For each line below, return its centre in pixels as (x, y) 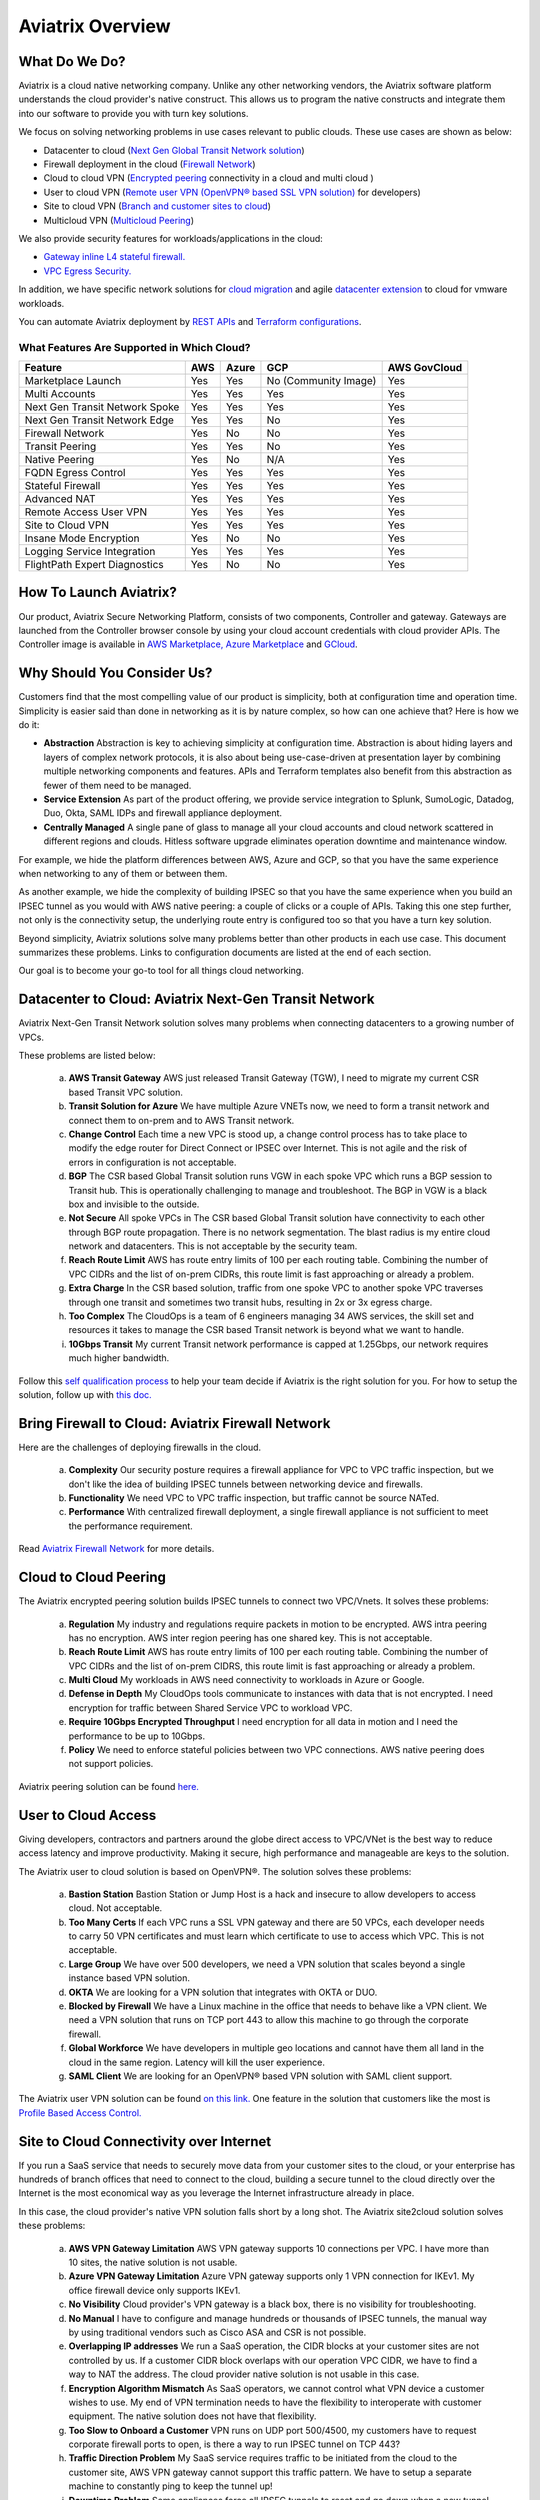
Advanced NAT (60, 499)
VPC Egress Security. (87, 271)
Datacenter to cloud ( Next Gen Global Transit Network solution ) (174, 150)
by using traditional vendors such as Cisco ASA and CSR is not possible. (217, 2332)
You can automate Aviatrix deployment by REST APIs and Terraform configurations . (190, 321)
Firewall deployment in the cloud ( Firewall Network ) (149, 164)
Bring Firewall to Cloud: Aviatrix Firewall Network (174, 1423)
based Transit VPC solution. (126, 1092)
